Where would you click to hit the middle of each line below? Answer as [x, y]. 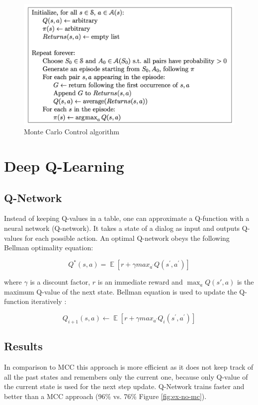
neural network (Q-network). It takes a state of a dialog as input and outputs [122, 228]
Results [23, 346]
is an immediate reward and [140, 282]
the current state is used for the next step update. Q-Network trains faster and [124, 386]
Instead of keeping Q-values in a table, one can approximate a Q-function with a [127, 218]
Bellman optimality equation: [49, 248]
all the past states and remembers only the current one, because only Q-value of [126, 376]
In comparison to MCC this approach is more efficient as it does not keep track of [129, 367]
